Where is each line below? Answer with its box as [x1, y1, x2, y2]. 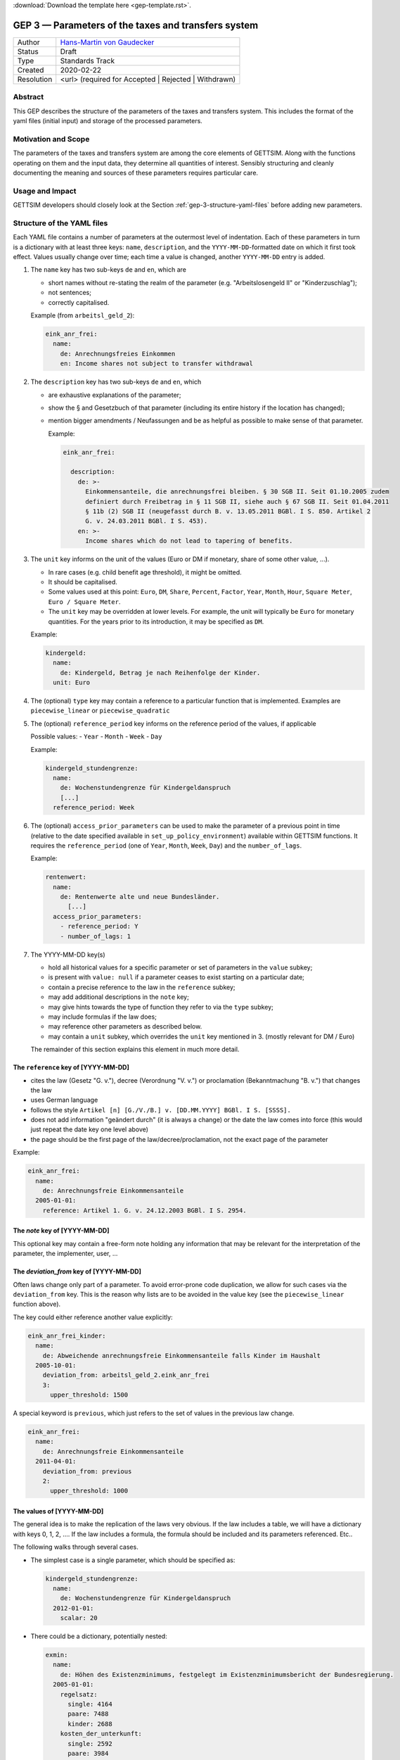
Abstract [13, 92, 44, 102]
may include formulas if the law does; [48, 1012, 157, 1021]
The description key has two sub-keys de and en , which [30, 377, 202, 386]
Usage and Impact [13, 186, 77, 196]
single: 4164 [67, 1700, 112, 1709]
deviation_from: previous [42, 1467, 132, 1475]
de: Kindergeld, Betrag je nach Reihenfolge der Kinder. [60, 669, 261, 677]
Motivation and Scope [13, 134, 90, 144]
